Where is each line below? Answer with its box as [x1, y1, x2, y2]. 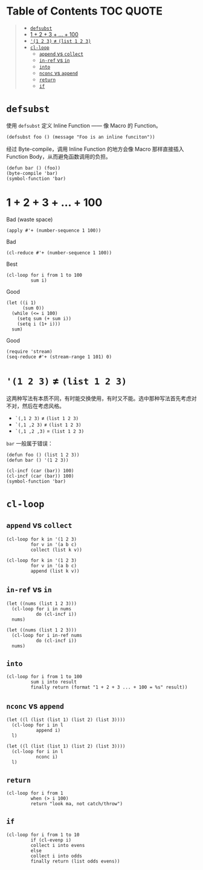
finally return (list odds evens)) [30, 858, 120, 864]
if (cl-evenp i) [30, 837, 71, 843]
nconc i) [36, 754, 59, 760]
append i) [36, 728, 61, 734]
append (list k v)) [30, 568, 80, 574]
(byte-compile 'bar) [6, 170, 59, 176]
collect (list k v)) [30, 547, 83, 553]
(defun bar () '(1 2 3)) [6, 457, 69, 463]
